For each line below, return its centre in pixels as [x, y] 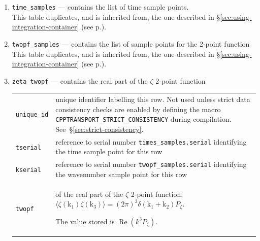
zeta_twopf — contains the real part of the [80, 80]
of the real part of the [89, 194]
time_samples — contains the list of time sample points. [100, 7]
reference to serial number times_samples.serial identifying [151, 141]
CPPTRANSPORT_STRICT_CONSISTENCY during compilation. [143, 119]
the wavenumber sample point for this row [121, 174]
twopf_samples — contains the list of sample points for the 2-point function [131, 43]
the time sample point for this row [109, 151]
